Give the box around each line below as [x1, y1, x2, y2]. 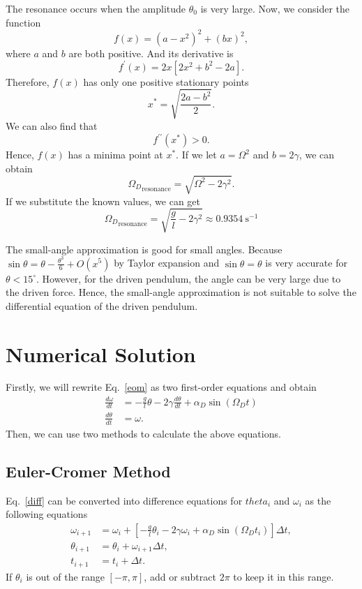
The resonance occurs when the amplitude [6, 1, 186, 15]
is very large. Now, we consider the [200, 1, 349, 15]
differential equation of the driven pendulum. [6, 298, 198, 313]
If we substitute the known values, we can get [6, 193, 201, 208]
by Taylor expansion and [114, 255, 220, 270]
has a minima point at [68, 147, 163, 162]
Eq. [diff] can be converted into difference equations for [6, 493, 243, 507]
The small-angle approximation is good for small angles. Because [6, 241, 282, 256]
